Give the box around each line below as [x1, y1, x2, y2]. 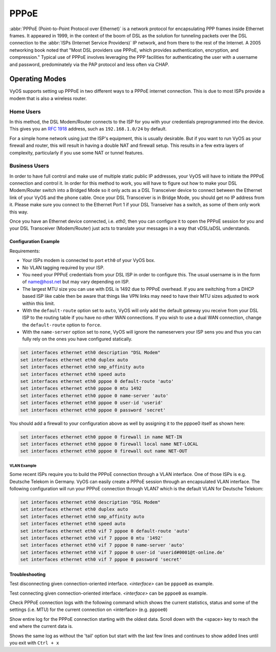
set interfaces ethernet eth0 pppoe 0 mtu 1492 [20, 385, 142, 392]
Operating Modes [9, 75, 66, 83]
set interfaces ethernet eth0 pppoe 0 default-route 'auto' [20, 379, 174, 384]
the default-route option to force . [22, 321, 102, 328]
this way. [9, 209, 28, 215]
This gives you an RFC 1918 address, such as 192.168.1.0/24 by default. [9, 126, 167, 132]
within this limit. [22, 300, 55, 307]
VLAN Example [9, 463, 37, 468]
